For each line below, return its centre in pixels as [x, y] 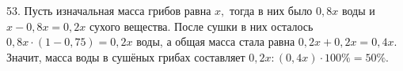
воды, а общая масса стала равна [216, 41]
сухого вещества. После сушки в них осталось [201, 26]
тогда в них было [271, 10]
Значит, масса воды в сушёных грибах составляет [126, 56]
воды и [358, 10]
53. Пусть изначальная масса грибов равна [109, 10]
